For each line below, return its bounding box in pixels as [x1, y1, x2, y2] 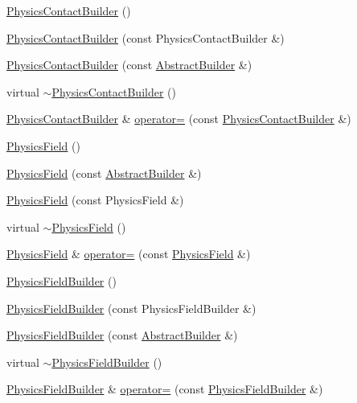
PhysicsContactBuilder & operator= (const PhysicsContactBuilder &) [6, 110, 351, 127]
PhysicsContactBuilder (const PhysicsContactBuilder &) [6, 29, 285, 46]
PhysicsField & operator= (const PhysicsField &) [6, 245, 251, 262]
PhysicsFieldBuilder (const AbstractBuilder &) [6, 327, 238, 343]
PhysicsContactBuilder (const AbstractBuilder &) [6, 56, 252, 73]
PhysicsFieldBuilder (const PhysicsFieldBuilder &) [6, 299, 256, 316]
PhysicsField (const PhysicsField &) [6, 191, 184, 208]
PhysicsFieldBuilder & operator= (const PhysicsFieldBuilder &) [6, 380, 323, 397]
